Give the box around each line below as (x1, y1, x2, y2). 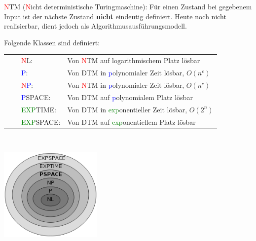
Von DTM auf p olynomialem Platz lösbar (67, 92, 193, 102)
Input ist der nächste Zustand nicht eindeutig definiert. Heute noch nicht (4, 11, 226, 21)
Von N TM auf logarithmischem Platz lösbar (67, 55, 200, 66)
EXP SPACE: (21, 116, 61, 127)
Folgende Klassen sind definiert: (4, 37, 100, 47)
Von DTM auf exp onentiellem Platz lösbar (67, 116, 196, 127)
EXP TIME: (21, 104, 57, 114)
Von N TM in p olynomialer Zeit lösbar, (67, 79, 184, 90)
